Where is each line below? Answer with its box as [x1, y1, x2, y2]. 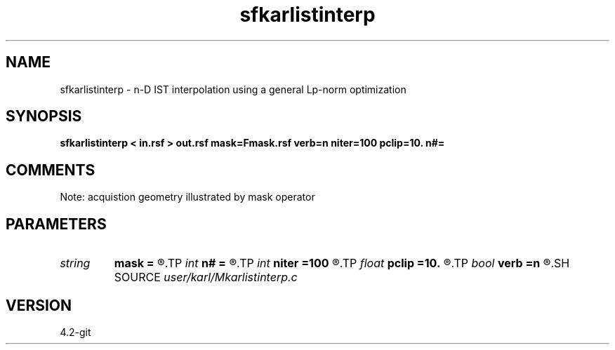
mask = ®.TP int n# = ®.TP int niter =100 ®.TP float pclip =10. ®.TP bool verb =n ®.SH [114, 256, 570, 271]
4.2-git [60, 325, 91, 338]
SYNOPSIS [6, 107, 82, 126]
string [60, 256, 91, 271]
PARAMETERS [6, 215, 107, 233]
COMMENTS [6, 161, 95, 179]
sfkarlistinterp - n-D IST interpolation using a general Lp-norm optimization [60, 83, 406, 95]
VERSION [6, 296, 72, 314]
